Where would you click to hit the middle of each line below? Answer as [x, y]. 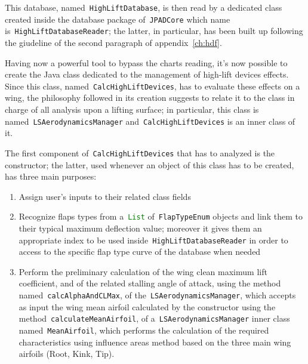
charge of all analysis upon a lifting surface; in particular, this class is [132, 109]
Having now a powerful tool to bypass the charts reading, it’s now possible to [146, 62]
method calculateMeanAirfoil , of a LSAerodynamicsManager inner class [154, 318]
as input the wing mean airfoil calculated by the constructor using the [147, 306]
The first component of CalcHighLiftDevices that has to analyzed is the [140, 152]
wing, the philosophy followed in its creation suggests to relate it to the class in [150, 98]
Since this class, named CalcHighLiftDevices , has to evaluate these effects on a [153, 86]
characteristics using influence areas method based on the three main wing [155, 342]
